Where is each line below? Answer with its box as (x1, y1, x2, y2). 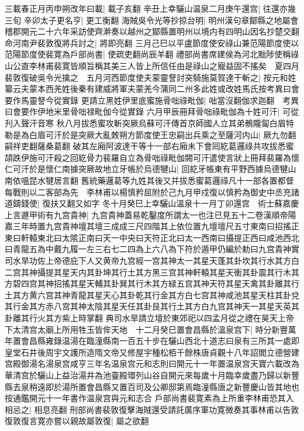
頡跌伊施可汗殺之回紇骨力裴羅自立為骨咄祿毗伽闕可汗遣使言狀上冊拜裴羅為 (5, 151, 291, 163)
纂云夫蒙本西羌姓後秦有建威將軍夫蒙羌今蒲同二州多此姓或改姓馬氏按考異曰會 (5, 82, 299, 95)
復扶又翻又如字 (42, 197, 100, 209)
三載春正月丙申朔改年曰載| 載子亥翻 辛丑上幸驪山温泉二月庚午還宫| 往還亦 (5, 2, 288, 14)
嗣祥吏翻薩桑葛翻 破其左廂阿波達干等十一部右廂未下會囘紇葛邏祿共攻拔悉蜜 (5, 140, 294, 152)
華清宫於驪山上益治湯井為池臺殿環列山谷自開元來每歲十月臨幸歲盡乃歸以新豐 (5, 369, 299, 381)
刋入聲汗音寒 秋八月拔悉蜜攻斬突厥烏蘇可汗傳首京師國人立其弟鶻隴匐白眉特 (5, 116, 294, 129)
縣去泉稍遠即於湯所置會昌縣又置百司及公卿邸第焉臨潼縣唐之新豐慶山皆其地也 (5, 380, 299, 392)
